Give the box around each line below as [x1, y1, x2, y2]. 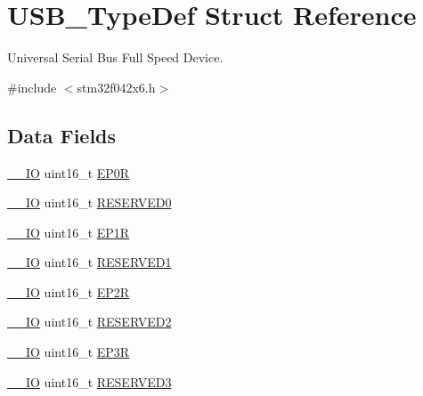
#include [7, 77, 57, 96]
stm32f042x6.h [77, 77, 156, 96]
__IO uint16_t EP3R [7, 343, 130, 361]
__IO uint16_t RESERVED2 [7, 312, 172, 331]
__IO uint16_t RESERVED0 [7, 193, 172, 212]
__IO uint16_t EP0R [7, 163, 130, 182]
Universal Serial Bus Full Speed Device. [7, 48, 224, 67]
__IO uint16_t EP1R [7, 222, 130, 241]
